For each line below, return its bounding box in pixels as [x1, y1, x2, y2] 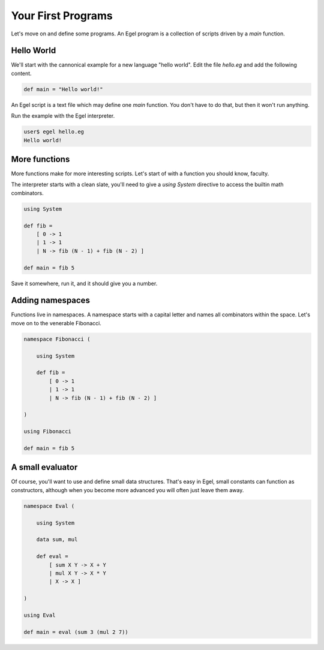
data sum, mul [36, 536, 78, 543]
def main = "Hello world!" [23, 86, 103, 92]
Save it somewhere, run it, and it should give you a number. [11, 280, 158, 287]
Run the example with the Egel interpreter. [11, 112, 115, 119]
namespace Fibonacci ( [23, 336, 91, 342]
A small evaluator [11, 462, 78, 472]
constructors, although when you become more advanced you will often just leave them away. [11, 486, 244, 493]
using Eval [23, 612, 56, 618]
